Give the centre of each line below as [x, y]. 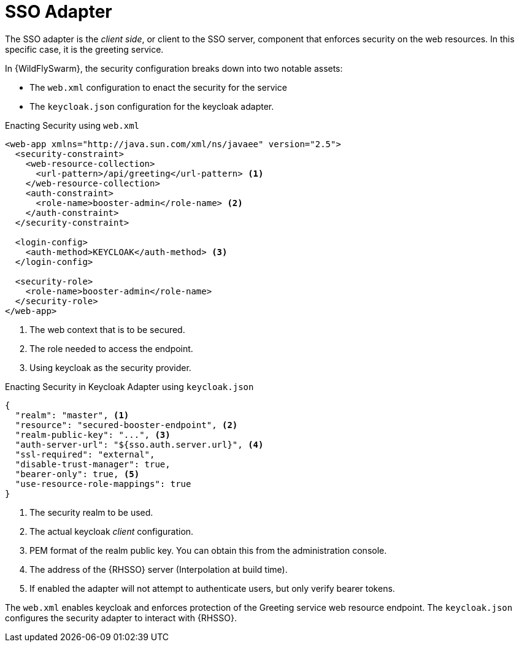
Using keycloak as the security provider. [110, 367]
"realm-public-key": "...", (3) [93, 435]
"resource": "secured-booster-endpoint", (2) [126, 425]
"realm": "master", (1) [72, 415]
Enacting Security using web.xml [72, 125]
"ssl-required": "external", [85, 454]
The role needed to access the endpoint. [111, 348]
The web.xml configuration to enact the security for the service [158, 87]
